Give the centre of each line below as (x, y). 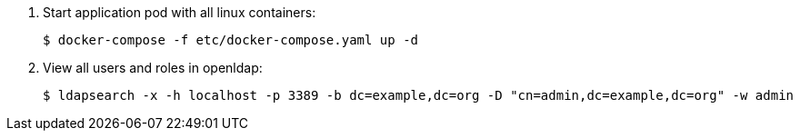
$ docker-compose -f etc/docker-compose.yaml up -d (231, 40)
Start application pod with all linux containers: (180, 12)
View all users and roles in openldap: (153, 68)
